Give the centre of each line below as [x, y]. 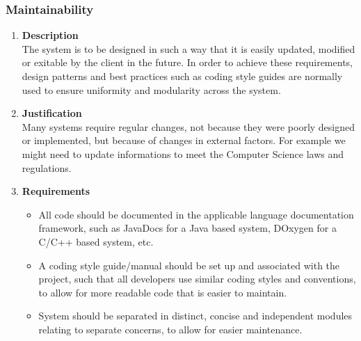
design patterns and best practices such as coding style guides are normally [182, 76]
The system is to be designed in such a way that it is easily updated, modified [188, 48]
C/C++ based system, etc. [96, 241]
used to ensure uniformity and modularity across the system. [151, 89]
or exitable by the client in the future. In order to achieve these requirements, [187, 62]
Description [50, 35]
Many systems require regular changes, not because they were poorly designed [188, 126]
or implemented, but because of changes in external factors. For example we [184, 140]
